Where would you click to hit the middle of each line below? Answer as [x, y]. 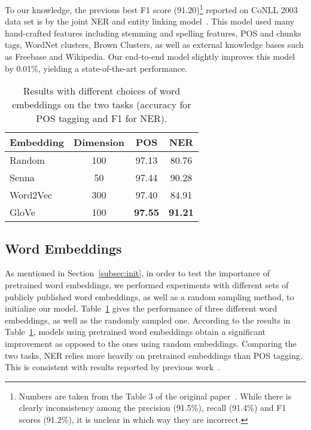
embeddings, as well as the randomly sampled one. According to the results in [148, 320]
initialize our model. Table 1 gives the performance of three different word [141, 308]
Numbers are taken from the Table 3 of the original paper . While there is [155, 396]
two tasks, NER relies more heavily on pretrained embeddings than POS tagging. [154, 355]
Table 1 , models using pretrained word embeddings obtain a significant [135, 332]
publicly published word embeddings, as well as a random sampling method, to [150, 296]
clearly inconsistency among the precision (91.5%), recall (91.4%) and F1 [153, 408]
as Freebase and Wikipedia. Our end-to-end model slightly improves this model [150, 57]
